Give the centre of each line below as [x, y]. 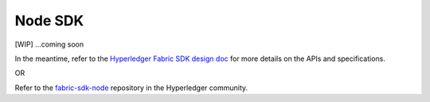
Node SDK [49, 21]
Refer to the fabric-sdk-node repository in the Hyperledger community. [131, 88]
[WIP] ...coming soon [49, 44]
